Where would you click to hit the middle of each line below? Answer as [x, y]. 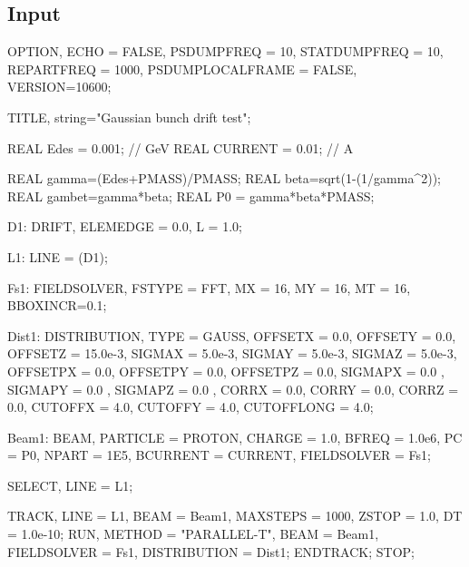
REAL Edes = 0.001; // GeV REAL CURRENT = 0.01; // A [181, 147]
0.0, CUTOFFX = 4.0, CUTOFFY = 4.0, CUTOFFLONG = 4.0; [191, 407]
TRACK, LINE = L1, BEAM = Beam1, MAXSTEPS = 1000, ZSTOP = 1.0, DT [235, 516]
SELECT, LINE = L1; [70, 485]
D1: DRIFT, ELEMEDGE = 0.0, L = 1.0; [125, 226]
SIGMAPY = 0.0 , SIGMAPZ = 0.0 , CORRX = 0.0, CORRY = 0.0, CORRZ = [233, 389]
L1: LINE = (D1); [58, 256]
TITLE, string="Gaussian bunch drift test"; [129, 117]
